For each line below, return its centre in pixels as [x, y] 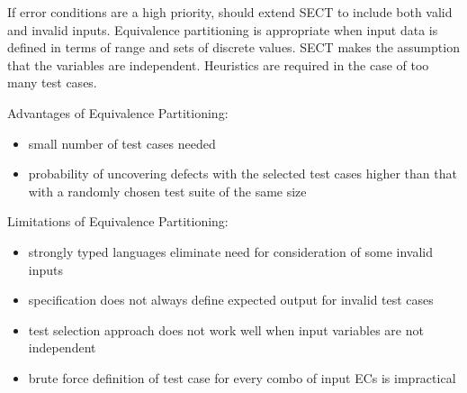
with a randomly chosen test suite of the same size [167, 191]
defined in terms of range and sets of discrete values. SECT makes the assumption [233, 47]
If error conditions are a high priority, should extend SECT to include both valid [230, 12]
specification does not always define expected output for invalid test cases [231, 300]
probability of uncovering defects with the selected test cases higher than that [242, 174]
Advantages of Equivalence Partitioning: [118, 112]
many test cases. [52, 82]
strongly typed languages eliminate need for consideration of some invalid [231, 251]
